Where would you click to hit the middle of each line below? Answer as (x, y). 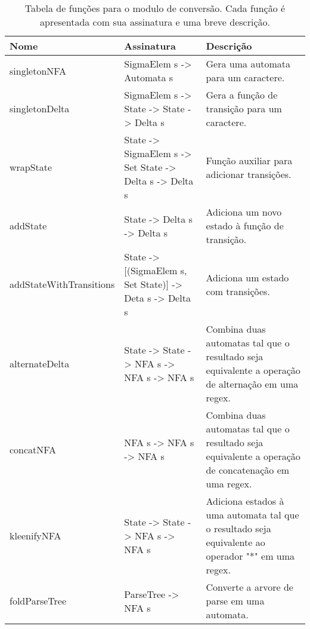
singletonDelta (40, 108)
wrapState (31, 167)
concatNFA (33, 449)
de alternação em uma (252, 384)
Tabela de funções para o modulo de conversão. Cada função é (155, 8)
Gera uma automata (248, 64)
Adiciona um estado (247, 277)
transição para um (244, 108)
